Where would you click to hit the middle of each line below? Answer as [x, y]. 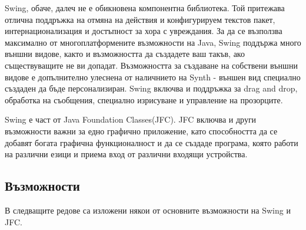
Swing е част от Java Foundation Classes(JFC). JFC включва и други [131, 119]
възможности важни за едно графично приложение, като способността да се [141, 131]
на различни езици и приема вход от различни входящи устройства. [126, 154]
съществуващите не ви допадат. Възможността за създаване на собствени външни [151, 65]
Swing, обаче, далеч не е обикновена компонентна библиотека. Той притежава [145, 8]
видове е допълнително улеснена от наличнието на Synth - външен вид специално [153, 77]
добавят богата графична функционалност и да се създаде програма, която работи [152, 142]
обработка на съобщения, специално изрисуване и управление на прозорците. [144, 99]
